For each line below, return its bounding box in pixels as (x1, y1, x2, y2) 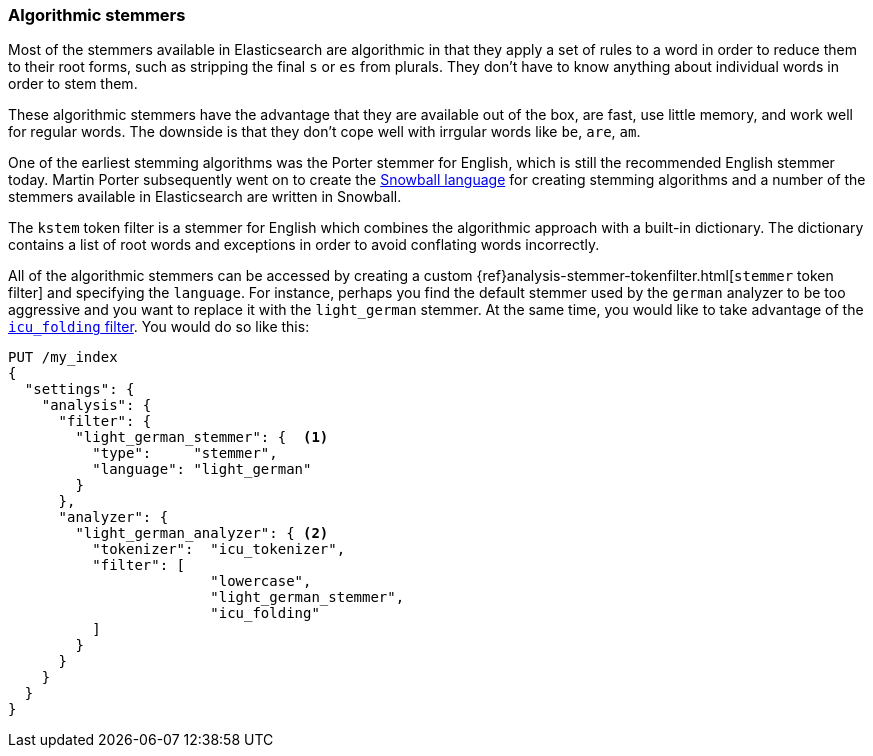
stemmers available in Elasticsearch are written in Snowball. (8, 188, 402, 206)
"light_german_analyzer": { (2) (75, 525, 329, 542)
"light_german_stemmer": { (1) (75, 429, 329, 446)
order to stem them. (8, 75, 138, 93)
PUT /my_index (8, 349, 118, 366)
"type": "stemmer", (92, 445, 278, 462)
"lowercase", (210, 573, 312, 590)
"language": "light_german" (92, 461, 312, 478)
